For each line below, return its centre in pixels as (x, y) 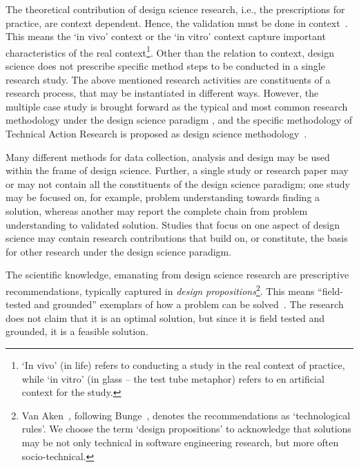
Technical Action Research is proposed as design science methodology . (156, 133)
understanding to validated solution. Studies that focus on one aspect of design (173, 224)
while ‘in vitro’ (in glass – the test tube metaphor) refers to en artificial (173, 378)
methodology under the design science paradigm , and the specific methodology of (179, 120)
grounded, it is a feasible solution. (77, 331)
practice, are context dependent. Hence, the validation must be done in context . (177, 22)
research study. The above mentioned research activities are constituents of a (168, 79)
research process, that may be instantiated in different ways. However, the (162, 93)
